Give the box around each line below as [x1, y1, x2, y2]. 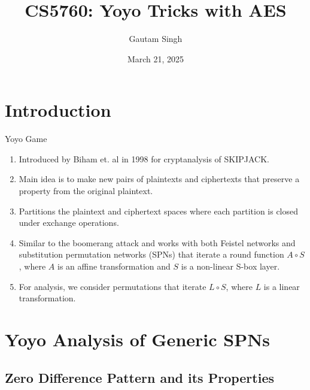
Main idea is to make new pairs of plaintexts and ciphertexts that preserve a [19, 173, 300, 185]
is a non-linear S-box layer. [181, 260, 280, 272]
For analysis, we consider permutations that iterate [19, 280, 206, 292]
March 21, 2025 [127, 52, 184, 65]
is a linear [263, 280, 300, 292]
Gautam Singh [129, 32, 183, 45]
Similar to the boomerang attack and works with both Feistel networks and [19, 236, 296, 249]
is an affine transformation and [57, 260, 171, 272]
